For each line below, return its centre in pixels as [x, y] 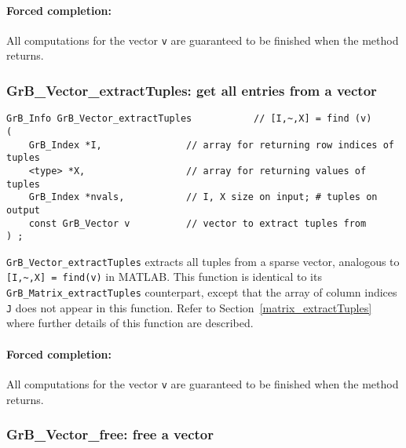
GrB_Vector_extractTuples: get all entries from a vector [192, 90]
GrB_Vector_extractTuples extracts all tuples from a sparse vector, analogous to [203, 261]
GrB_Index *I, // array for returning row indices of [211, 145]
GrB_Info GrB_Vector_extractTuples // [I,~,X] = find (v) [189, 119]
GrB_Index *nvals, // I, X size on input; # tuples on [203, 197]
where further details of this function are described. [130, 323]
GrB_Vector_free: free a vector [110, 434]
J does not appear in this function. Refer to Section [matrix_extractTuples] [189, 307]
